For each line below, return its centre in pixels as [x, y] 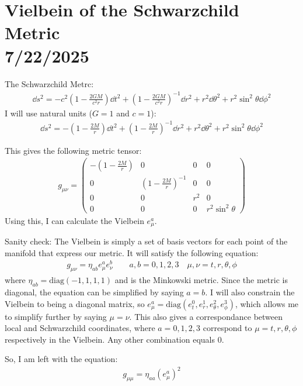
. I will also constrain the [250, 292]
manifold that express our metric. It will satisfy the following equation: [132, 252]
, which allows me [267, 303]
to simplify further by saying [56, 316]
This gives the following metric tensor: [73, 150]
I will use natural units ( [48, 113]
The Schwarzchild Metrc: [49, 83]
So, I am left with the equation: [61, 359]
